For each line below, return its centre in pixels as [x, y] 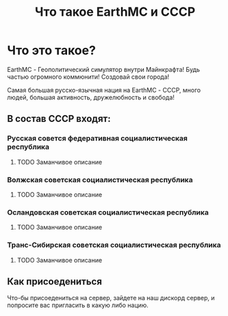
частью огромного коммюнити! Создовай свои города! [88, 77]
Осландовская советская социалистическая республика [108, 212]
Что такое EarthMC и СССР [115, 12]
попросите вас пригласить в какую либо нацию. [78, 305]
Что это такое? [51, 50]
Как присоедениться [55, 281]
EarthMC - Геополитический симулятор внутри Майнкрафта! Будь [104, 69]
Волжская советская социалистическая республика [100, 180]
